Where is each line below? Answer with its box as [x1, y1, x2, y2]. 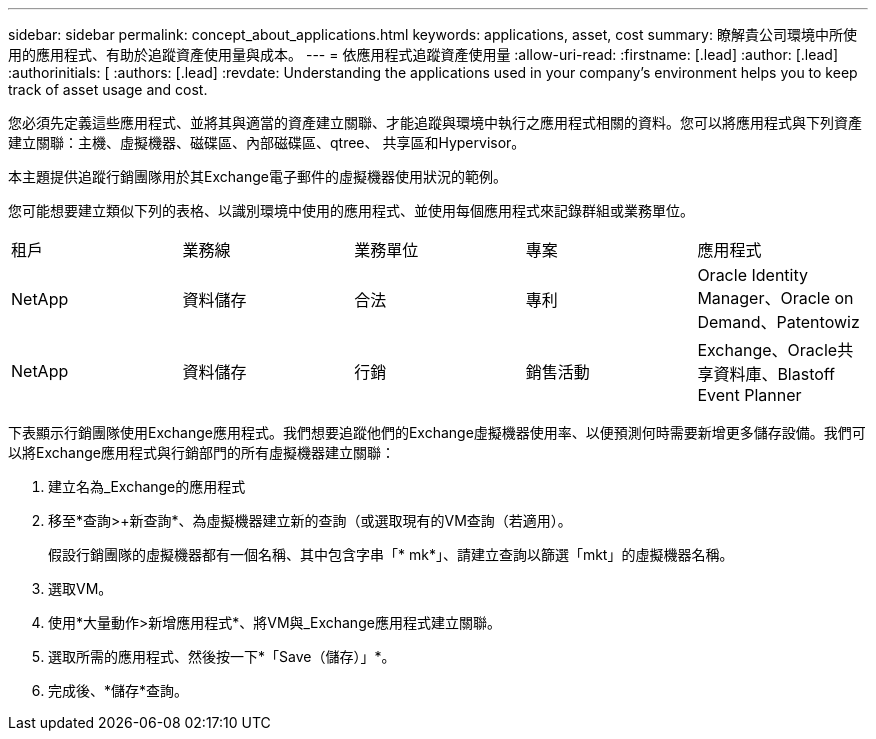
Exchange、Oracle [697, 340, 838, 360]
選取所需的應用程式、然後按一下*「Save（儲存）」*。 [48, 648, 396, 665]
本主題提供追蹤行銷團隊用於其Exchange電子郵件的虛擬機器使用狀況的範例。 [8, 168, 507, 185]
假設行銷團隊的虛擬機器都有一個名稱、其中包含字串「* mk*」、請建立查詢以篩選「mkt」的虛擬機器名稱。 [48, 546, 734, 563]
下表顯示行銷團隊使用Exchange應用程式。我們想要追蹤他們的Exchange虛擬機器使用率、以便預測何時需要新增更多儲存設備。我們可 [8, 424, 866, 441]
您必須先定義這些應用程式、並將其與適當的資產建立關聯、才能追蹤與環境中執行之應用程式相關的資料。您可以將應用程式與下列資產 [8, 114, 862, 131]
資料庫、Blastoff [713, 364, 836, 384]
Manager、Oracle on [697, 288, 854, 308]
